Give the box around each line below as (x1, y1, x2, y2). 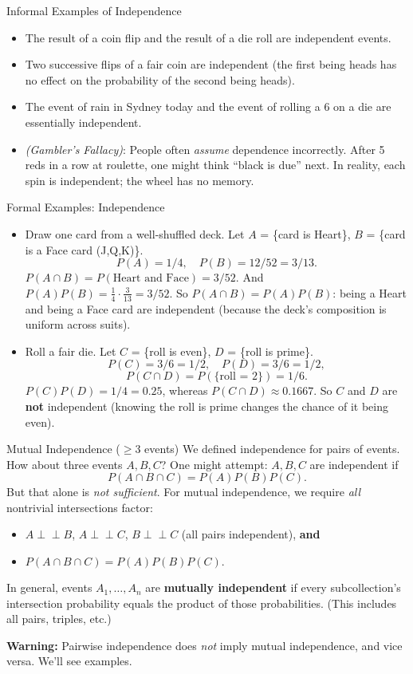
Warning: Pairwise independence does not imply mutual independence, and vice (6, 637, 403, 653)
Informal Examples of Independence (6, 2, 182, 18)
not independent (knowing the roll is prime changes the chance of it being (25, 397, 388, 414)
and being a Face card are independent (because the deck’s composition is (25, 300, 387, 317)
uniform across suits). (25, 316, 131, 333)
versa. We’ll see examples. (6, 652, 132, 669)
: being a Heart (332, 284, 407, 301)
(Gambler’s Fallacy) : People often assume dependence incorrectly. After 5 (25, 140, 385, 157)
